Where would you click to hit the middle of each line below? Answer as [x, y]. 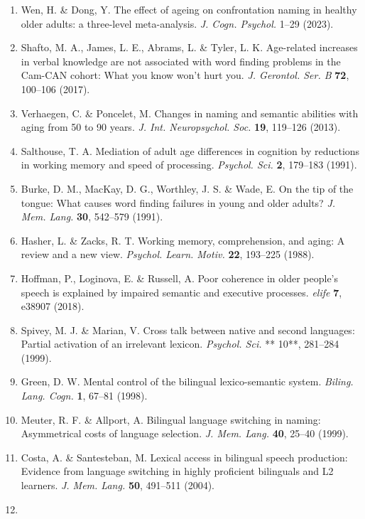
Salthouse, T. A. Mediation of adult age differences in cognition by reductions [190, 150]
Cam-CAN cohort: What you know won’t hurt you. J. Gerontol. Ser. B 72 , [185, 75]
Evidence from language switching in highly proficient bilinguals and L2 [177, 471]
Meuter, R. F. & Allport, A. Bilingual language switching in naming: [171, 419]
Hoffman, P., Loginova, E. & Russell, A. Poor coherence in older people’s [180, 278]
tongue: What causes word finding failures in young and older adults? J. [178, 202]
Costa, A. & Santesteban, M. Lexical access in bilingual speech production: [184, 457]
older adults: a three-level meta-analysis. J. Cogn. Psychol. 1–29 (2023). [177, 23]
